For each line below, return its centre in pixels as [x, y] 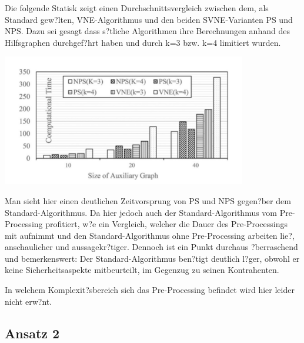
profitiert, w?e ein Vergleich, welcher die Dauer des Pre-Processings [167, 224]
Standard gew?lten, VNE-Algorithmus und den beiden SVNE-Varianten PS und [149, 19]
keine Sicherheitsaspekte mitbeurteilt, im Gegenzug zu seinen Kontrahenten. [142, 270]
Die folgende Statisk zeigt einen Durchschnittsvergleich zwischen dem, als [137, 8]
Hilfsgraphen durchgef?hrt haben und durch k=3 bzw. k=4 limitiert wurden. [143, 42]
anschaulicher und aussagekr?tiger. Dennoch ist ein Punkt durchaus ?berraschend [151, 247]
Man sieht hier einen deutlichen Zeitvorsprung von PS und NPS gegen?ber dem [148, 200]
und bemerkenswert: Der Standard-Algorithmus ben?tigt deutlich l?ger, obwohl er [152, 258]
